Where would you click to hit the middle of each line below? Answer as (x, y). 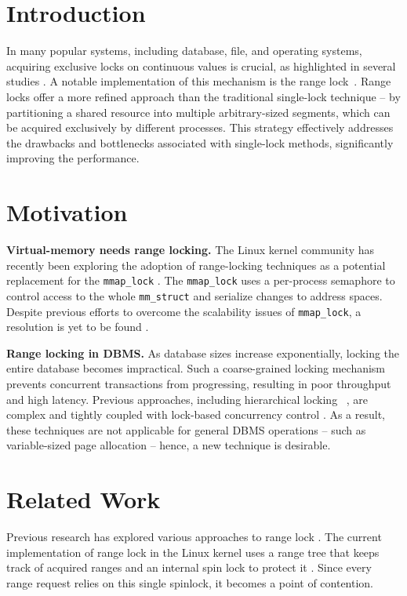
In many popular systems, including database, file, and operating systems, (184, 51)
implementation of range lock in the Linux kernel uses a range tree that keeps (193, 552)
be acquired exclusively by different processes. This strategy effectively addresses (200, 127)
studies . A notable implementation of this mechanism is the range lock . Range (199, 81)
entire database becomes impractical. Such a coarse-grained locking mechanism (196, 368)
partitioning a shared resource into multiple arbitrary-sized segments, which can (198, 112)
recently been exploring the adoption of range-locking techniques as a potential (196, 265)
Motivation (67, 212)
